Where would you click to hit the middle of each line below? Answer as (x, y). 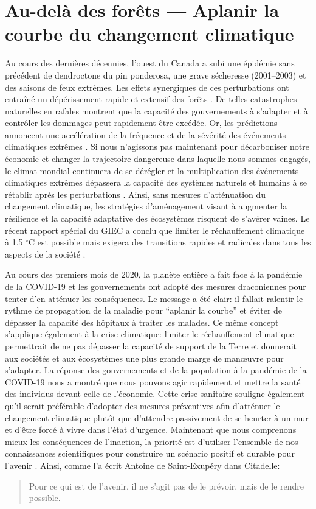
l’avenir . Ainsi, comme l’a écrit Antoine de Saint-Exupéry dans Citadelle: (143, 465)
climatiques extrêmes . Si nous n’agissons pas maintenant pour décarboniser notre (157, 146)
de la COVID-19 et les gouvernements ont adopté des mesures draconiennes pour (156, 286)
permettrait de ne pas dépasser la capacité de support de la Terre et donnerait (151, 346)
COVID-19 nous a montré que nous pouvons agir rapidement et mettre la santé (153, 381)
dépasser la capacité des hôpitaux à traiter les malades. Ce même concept (142, 322)
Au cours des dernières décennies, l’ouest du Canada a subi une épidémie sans (150, 63)
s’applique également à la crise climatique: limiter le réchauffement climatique (149, 334)
